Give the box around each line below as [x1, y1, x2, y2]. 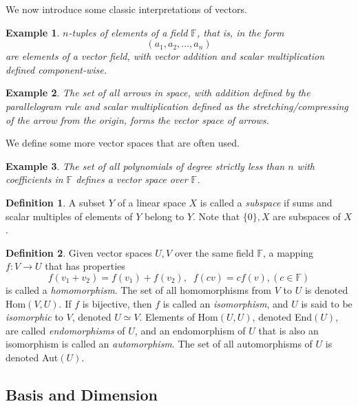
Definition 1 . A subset [6, 195, 106, 209]
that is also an [258, 323, 319, 337]
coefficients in [6, 172, 63, 186]
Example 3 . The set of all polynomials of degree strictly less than [6, 158, 285, 173]
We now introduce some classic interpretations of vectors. [6, 2, 247, 16]
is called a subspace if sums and [200, 195, 333, 209]
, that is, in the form [196, 25, 284, 39]
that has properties [45, 259, 125, 273]
